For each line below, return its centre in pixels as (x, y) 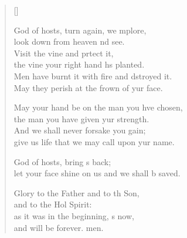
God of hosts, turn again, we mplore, (80, 30)
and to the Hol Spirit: (53, 204)
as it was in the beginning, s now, (74, 215)
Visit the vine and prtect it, (64, 53)
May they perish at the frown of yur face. (88, 87)
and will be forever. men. (59, 227)
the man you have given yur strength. (81, 118)
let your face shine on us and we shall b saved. (97, 173)
